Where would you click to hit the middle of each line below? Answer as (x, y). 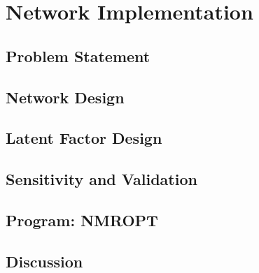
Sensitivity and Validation (101, 179)
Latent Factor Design (84, 138)
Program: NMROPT (82, 220)
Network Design (65, 97)
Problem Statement (78, 56)
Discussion (44, 261)
